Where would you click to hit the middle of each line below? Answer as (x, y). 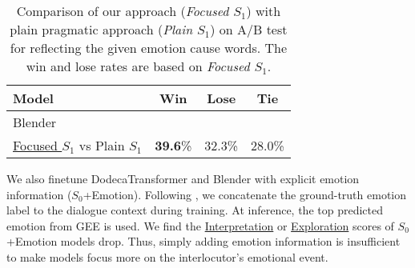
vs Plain (102, 145)
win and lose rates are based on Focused (138, 66)
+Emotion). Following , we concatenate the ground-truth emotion (245, 194)
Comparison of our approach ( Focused (123, 11)
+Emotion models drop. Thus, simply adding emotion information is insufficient (203, 241)
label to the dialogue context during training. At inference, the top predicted (195, 210)
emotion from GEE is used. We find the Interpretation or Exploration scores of (200, 225)
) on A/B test (249, 29)
